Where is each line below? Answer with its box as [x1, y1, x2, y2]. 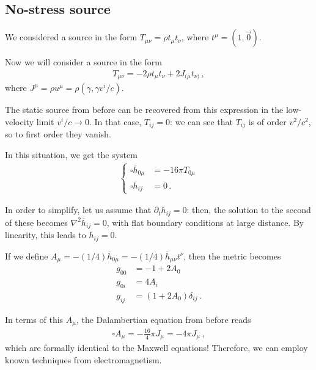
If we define [5, 249, 48, 262]
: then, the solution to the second [186, 203, 311, 216]
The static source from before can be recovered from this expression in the [5, 103, 284, 116]
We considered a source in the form [5, 31, 138, 43]
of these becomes [5, 216, 68, 228]
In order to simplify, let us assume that [5, 203, 152, 216]
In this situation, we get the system [5, 148, 138, 161]
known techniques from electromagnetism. [5, 353, 162, 366]
